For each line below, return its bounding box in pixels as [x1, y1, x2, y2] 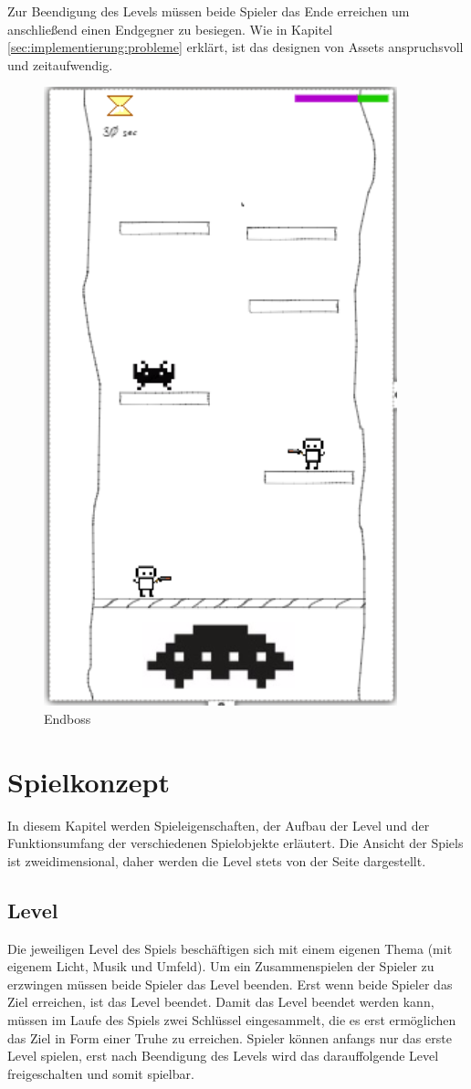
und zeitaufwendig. [7, 55, 113, 74]
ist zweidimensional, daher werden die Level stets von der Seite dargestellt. [7, 851, 426, 870]
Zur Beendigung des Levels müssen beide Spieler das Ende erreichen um [7, 2, 410, 20]
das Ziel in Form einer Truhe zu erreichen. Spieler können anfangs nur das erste [7, 1028, 452, 1047]
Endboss [44, 708, 91, 728]
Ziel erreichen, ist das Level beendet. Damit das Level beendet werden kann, [7, 992, 434, 1011]
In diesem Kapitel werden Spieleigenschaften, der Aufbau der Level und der [7, 815, 430, 834]
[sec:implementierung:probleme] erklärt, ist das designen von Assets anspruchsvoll [7, 37, 464, 57]
